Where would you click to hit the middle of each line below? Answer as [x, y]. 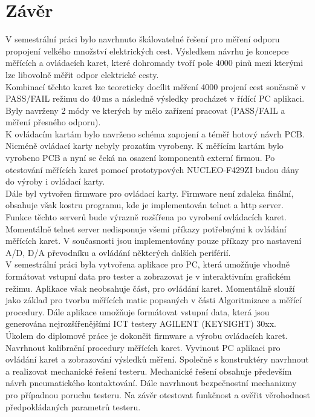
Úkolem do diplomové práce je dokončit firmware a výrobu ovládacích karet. [147, 335]
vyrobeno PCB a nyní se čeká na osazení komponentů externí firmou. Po [140, 158]
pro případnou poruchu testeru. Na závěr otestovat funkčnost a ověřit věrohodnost [158, 394]
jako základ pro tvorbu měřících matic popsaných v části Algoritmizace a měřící [154, 300]
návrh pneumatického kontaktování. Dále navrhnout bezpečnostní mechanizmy [151, 383]
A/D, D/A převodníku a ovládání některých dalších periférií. [118, 252]
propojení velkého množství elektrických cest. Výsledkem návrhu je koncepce [147, 51]
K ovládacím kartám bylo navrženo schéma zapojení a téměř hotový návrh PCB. [155, 133]
